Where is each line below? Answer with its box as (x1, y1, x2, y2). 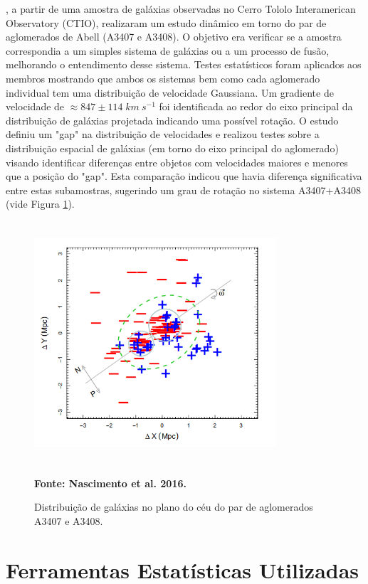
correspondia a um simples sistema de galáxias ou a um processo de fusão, (6, 43, 330, 58)
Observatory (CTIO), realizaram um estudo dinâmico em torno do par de (6, 15, 327, 30)
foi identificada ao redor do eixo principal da (159, 99, 353, 114)
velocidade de (6, 99, 65, 114)
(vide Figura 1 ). (6, 196, 75, 211)
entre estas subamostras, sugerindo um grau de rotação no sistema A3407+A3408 (6, 182, 361, 197)
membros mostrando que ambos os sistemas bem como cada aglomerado (6, 70, 320, 85)
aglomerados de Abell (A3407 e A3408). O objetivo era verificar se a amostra (6, 29, 342, 44)
